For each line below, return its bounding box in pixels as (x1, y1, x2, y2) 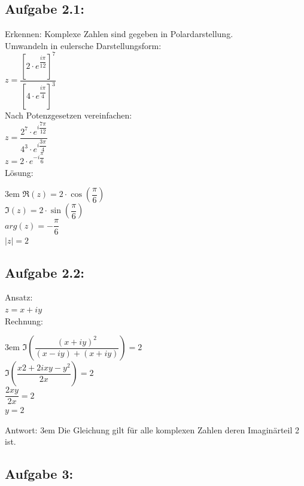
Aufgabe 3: (5, 464, 74, 483)
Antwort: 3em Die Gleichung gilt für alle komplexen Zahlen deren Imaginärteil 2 (5, 423, 299, 436)
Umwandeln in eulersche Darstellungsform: (5, 39, 162, 51)
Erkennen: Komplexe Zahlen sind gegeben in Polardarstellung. (5, 28, 233, 40)
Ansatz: (5, 291, 33, 303)
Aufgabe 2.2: (5, 263, 84, 281)
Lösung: (5, 166, 34, 178)
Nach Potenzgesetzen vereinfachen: (5, 109, 132, 121)
